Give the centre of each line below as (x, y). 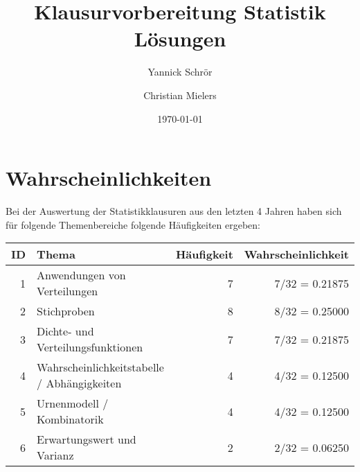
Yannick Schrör (180, 72)
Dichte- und (65, 331)
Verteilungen (67, 291)
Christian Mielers (180, 95)
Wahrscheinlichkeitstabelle (100, 367)
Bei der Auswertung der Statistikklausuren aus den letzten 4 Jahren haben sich (174, 211)
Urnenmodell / (73, 403)
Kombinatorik (70, 419)
